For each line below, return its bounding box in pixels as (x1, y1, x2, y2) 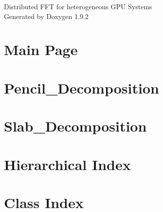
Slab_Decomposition (4, 116, 147, 136)
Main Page (4, 39, 78, 59)
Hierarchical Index (4, 154, 131, 174)
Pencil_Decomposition (4, 77, 159, 97)
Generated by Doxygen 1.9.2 (4, 11, 89, 21)
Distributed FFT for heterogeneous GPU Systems (4, 1, 152, 11)
